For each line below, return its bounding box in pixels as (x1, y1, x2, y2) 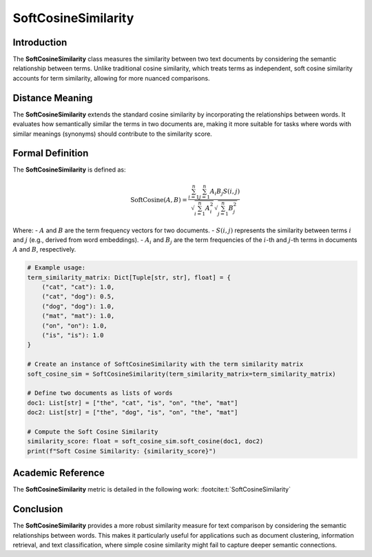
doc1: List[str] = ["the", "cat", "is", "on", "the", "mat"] (27, 398, 238, 407)
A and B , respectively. (12, 245, 76, 254)
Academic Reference (12, 467, 105, 479)
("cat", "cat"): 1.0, (41, 283, 115, 291)
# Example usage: (27, 264, 86, 272)
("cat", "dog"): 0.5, (41, 293, 115, 301)
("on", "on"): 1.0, (41, 321, 108, 330)
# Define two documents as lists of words (27, 389, 173, 397)
